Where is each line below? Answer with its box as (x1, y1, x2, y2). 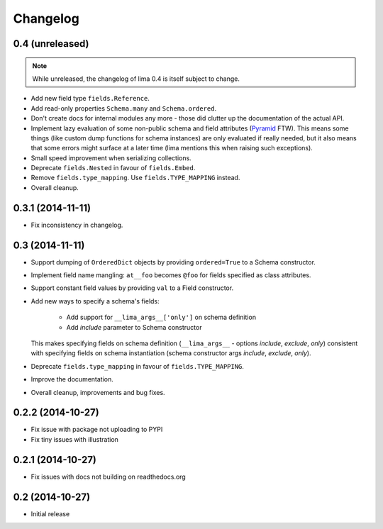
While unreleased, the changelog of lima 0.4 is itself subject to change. (32, 74, 240, 83)
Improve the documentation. (30, 375, 113, 384)
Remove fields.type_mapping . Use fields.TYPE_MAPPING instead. (30, 174, 240, 182)
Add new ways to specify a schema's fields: (30, 296, 160, 305)
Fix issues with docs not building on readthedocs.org (30, 472, 186, 481)
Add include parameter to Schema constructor (66, 323, 202, 331)
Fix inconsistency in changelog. (30, 221, 123, 229)
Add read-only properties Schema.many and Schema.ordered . (30, 104, 216, 113)
